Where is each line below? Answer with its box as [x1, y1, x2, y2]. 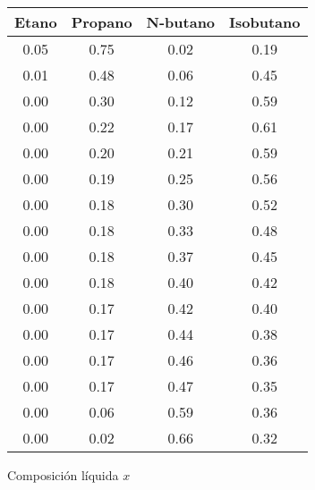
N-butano [146, 12, 216, 32]
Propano [71, 12, 132, 32]
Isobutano [229, 12, 301, 32]
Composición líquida [7, 466, 119, 484]
